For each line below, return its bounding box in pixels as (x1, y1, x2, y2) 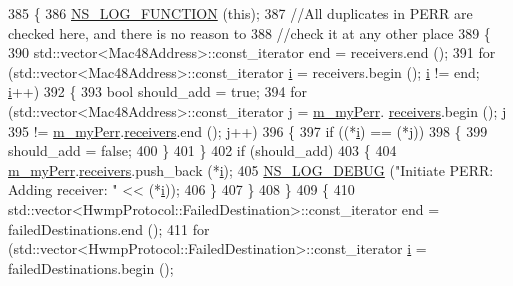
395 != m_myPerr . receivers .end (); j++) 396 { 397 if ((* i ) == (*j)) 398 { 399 (8, 120, 488, 141)
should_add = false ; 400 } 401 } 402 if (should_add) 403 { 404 (8, 140, 397, 161)
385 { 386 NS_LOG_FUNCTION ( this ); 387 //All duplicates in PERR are (8, 3, 473, 23)
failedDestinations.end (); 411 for (8, 218, 210, 239)
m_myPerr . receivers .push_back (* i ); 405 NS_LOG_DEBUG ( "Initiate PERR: (8, 159, 494, 180)
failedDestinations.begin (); (8, 257, 174, 278)
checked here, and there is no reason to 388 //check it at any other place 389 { (8, 22, 491, 43)
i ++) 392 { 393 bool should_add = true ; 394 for (8, 81, 307, 102)
